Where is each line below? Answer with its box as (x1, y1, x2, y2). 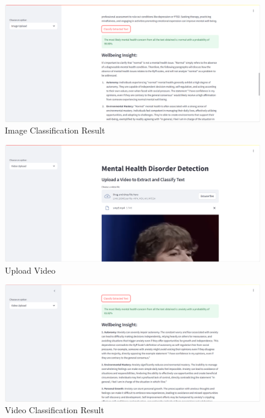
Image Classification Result (5, 124, 105, 137)
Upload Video (5, 263, 56, 276)
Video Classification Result (5, 404, 104, 416)
